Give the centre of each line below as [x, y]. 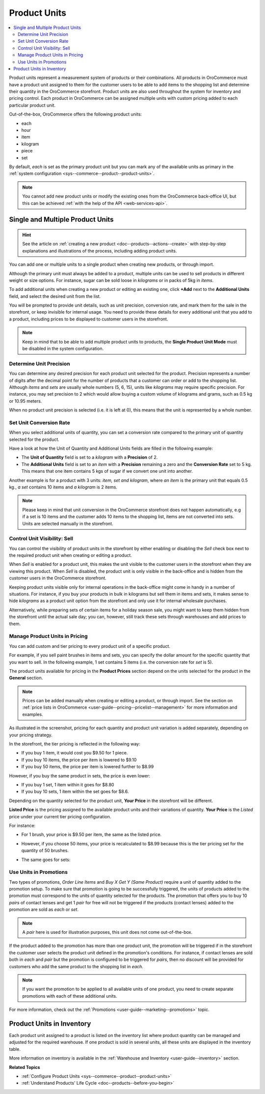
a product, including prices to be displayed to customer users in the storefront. [89, 319]
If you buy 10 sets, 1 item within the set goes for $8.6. [75, 792]
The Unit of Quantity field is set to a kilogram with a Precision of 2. [90, 458]
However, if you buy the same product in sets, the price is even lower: [80, 776]
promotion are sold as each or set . [44, 910]
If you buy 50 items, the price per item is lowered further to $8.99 [88, 767]
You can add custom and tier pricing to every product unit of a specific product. [90, 646]
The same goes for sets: [46, 860]
